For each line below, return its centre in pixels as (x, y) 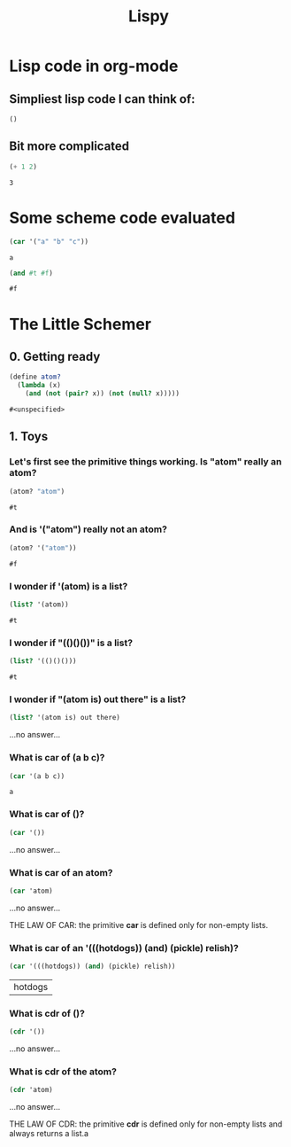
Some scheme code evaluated (123, 218)
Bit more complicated (69, 147)
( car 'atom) (31, 891)
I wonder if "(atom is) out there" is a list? (98, 699)
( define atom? (35, 377)
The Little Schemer (80, 324)
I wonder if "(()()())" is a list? (71, 643)
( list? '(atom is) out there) (65, 718)
